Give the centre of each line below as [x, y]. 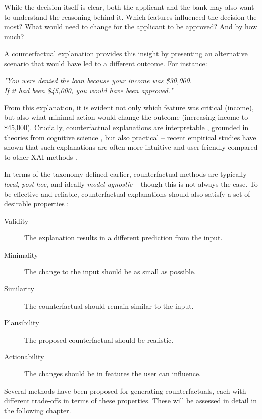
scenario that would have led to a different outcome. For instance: [106, 63]
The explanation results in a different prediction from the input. [123, 238]
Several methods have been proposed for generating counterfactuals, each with [125, 390]
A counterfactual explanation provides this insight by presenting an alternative [126, 53]
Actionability [24, 357]
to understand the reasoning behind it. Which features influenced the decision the [130, 16]
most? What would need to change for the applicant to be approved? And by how [131, 27]
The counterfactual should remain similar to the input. [109, 305]
